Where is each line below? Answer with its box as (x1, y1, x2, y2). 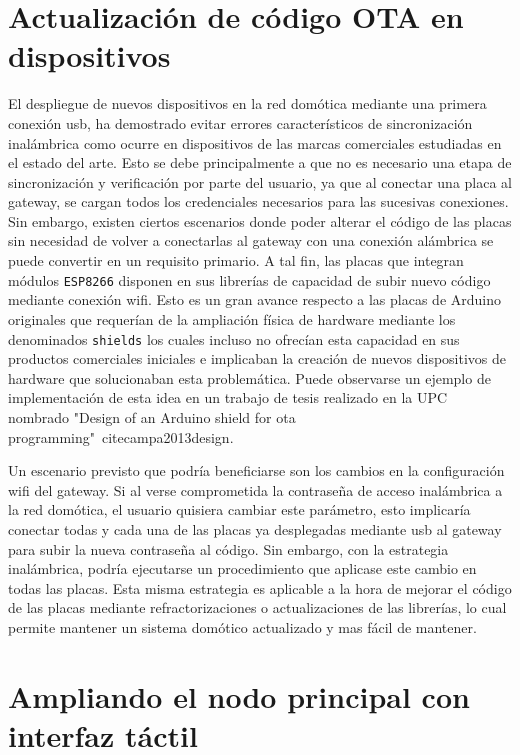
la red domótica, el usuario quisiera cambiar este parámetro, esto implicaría (8, 499, 471, 520)
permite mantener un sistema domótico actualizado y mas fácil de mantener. (8, 616, 477, 637)
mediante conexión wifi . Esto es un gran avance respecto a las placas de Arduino (8, 289, 502, 310)
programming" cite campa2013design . (8, 426, 234, 447)
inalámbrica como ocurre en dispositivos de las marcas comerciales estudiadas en (8, 132, 502, 153)
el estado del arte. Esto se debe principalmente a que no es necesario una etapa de (8, 152, 512, 173)
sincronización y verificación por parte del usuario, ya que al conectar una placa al (8, 171, 513, 192)
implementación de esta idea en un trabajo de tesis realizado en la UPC (8, 387, 448, 408)
